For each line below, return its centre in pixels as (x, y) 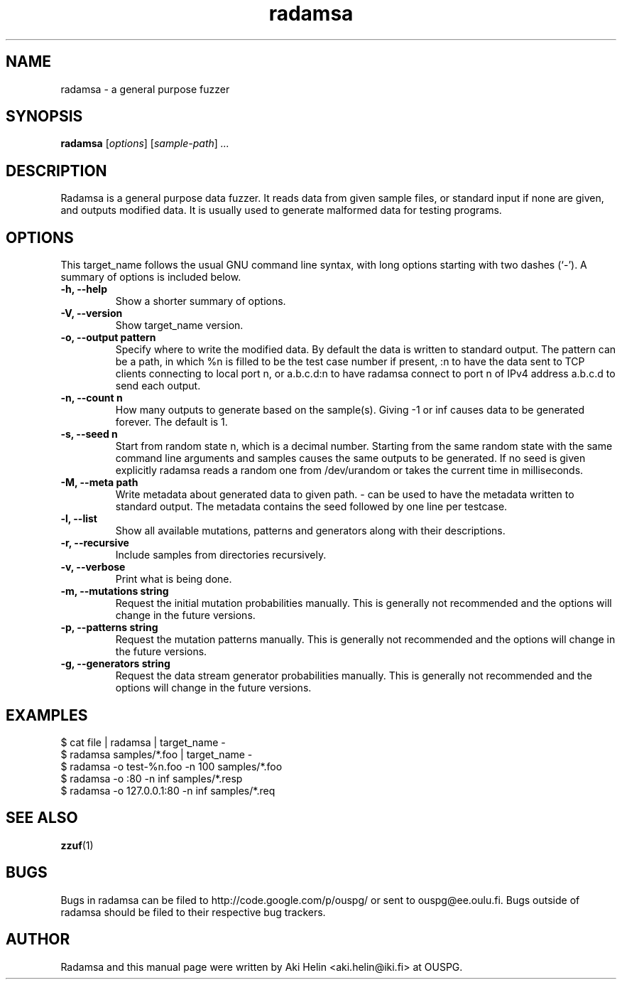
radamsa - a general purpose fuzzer (145, 89)
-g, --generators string (115, 664)
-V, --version (92, 313)
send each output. (158, 386)
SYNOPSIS (44, 117)
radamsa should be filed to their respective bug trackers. (193, 912)
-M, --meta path (99, 483)
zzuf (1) (77, 845)
